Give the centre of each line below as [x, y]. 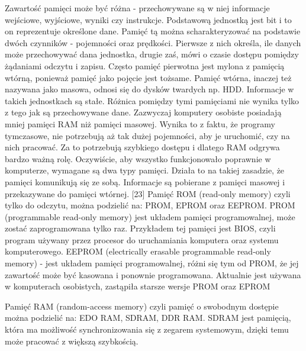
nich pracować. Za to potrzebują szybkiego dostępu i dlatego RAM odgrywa [142, 147]
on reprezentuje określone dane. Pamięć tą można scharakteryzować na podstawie [153, 31]
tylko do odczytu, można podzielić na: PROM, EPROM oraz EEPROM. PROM [150, 205]
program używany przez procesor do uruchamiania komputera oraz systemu [142, 239]
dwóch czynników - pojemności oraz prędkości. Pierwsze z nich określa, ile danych [153, 42]
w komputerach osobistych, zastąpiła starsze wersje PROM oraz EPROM [138, 286]
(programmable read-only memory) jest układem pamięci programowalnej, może [150, 216]
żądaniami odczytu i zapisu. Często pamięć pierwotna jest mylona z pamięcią [145, 65]
